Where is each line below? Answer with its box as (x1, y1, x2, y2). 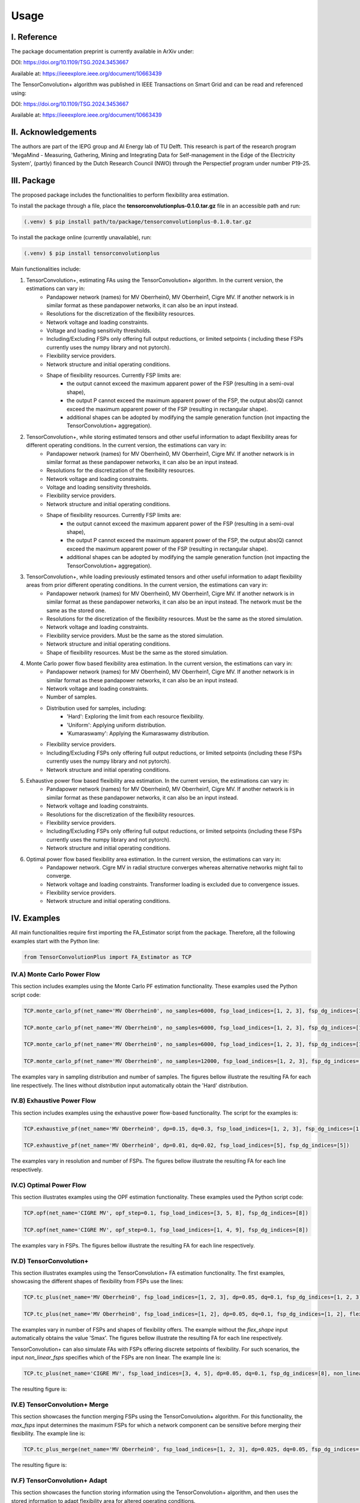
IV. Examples (11, 913, 61, 923)
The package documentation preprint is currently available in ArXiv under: (11, 48, 194, 55)
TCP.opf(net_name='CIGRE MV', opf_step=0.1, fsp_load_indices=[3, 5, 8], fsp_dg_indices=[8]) (23, 1209, 309, 1216)
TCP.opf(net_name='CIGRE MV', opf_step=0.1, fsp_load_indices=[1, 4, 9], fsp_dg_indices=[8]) (23, 1226, 309, 1233)
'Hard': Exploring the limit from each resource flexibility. (67, 713, 205, 720)
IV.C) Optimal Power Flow (11, 1181, 87, 1189)
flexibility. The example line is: (11, 1430, 86, 1437)
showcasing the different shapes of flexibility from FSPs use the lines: (11, 1278, 184, 1285)
